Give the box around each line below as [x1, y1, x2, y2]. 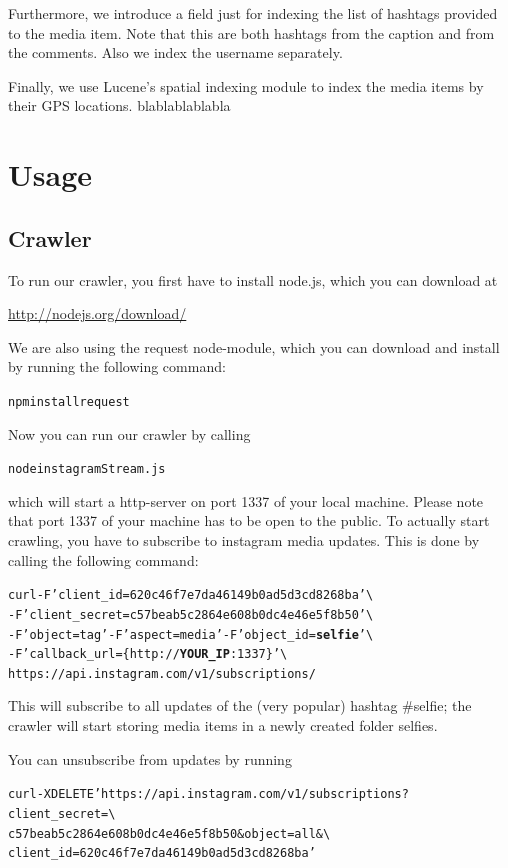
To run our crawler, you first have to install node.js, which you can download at [8, 269, 498, 290]
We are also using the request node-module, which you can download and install [8, 336, 500, 357]
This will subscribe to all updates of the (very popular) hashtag [8, 695, 398, 716]
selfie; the [413, 695, 472, 716]
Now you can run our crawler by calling [8, 423, 251, 444]
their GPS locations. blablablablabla [8, 95, 231, 116]
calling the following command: [8, 549, 199, 570]
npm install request [8, 394, 130, 409]
